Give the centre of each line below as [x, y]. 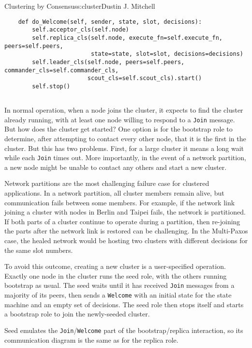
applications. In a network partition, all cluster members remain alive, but [114, 193]
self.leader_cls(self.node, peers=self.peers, [108, 62]
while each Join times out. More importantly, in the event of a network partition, [125, 157]
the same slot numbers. [39, 250]
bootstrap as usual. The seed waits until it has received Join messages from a [119, 285]
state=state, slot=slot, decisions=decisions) [167, 54]
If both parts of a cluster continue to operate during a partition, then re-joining [122, 221]
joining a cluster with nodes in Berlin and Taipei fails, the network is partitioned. [125, 212]
